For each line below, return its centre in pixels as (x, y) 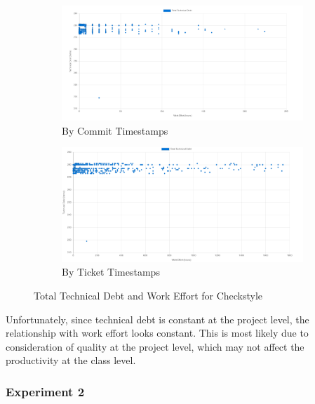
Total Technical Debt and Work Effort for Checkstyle (148, 295)
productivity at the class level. (71, 360)
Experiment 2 (45, 391)
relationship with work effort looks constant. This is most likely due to (157, 333)
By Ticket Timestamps (111, 272)
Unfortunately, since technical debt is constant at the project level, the (157, 319)
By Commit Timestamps (115, 130)
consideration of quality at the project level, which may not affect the (155, 346)
